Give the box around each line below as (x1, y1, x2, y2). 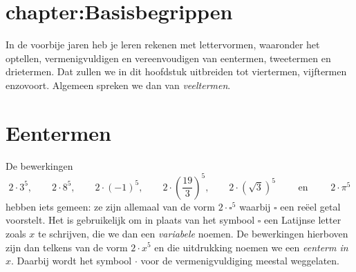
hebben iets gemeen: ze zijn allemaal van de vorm (6, 199, 216, 213)
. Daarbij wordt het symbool (11, 253, 132, 268)
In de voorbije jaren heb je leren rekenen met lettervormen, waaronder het (6, 37, 320, 52)
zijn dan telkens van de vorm (6, 240, 128, 254)
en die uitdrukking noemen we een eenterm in (154, 240, 348, 254)
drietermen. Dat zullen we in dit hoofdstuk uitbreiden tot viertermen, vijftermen (6, 64, 347, 79)
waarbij (239, 199, 271, 213)
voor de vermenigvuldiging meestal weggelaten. (140, 253, 339, 268)
